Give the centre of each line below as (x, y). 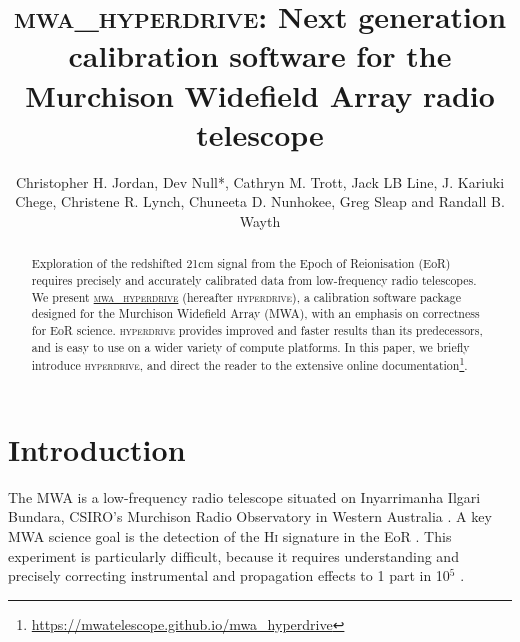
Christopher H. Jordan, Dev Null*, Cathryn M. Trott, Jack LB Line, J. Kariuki (260, 181)
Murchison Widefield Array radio (260, 94)
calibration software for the (260, 55)
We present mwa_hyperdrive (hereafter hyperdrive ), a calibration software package (246, 296)
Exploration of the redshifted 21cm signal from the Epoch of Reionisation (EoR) (241, 263)
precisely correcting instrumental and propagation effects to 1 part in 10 (229, 575)
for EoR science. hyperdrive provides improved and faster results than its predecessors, (257, 329)
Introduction (97, 448)
